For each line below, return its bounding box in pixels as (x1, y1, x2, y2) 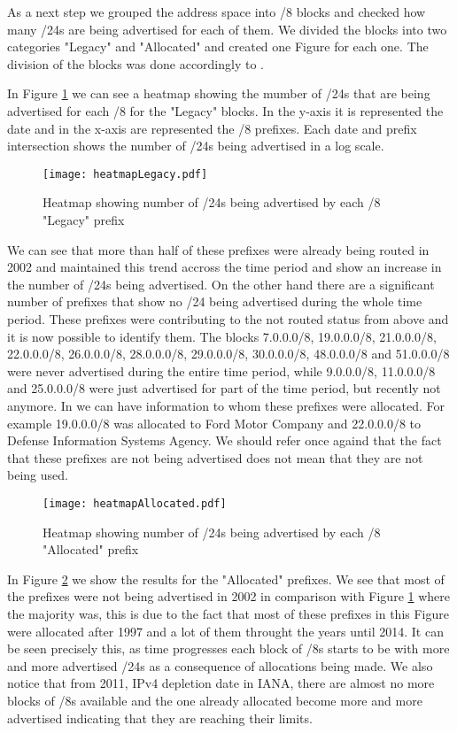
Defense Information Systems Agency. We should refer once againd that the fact (7, 431, 442, 450)
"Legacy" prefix (43, 211, 125, 228)
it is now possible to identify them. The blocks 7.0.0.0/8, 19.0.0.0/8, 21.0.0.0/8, (7, 327, 437, 345)
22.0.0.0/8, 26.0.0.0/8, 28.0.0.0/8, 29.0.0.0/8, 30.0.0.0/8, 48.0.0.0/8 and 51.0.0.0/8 (7, 344, 450, 363)
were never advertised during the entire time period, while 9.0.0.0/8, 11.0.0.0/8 (7, 361, 436, 380)
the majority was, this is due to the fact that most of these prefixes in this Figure (7, 604, 449, 622)
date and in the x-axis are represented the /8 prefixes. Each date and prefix (7, 119, 417, 137)
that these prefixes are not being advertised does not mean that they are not (7, 448, 423, 467)
